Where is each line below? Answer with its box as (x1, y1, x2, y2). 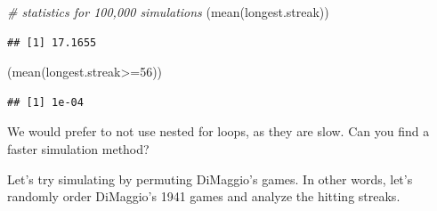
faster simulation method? (7, 139, 150, 158)
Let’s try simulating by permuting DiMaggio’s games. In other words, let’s (7, 169, 413, 188)
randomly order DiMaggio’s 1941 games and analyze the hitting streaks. (7, 187, 401, 206)
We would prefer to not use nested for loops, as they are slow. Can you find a (7, 122, 430, 141)
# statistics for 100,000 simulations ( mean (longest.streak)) (7, 3, 329, 20)
